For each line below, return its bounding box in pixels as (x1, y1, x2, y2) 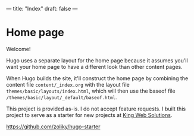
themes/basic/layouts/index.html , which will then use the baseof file (6, 87, 176, 94)
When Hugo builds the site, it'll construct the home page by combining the (6, 74, 189, 82)
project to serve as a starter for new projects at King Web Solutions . (6, 111, 173, 118)
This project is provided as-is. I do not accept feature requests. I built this (6, 105, 186, 112)
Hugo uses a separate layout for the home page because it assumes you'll (6, 56, 189, 64)
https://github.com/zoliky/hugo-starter (6, 123, 101, 130)
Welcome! (6, 45, 31, 52)
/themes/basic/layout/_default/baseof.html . (6, 93, 117, 100)
